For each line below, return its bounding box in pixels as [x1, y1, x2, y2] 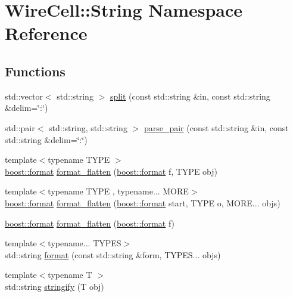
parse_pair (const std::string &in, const [144, 121, 289, 134]
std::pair [5, 121, 35, 134]
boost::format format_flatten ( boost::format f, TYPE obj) [5, 165, 217, 177]
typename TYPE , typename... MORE [48, 185, 189, 197]
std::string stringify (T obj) [5, 280, 104, 292]
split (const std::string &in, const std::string [110, 89, 270, 102]
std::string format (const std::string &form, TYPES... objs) [5, 248, 221, 261]
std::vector [5, 89, 43, 102]
